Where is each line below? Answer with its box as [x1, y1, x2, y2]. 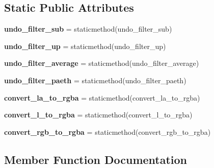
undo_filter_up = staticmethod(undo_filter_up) [4, 40, 166, 51]
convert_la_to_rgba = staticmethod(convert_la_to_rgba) [4, 92, 200, 103]
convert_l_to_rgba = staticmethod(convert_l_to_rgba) [4, 109, 193, 120]
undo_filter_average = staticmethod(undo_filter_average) [4, 58, 199, 68]
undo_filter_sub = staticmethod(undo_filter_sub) [4, 23, 172, 34]
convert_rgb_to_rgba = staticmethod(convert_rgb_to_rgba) [4, 126, 211, 137]
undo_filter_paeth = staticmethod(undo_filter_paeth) [4, 75, 186, 85]
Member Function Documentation [4, 151, 188, 167]
